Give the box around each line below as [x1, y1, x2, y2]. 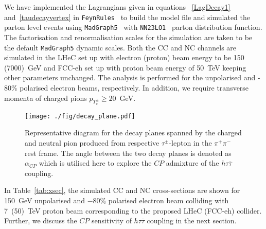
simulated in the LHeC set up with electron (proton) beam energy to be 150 [4, 52, 244, 63]
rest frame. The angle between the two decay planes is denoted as [25, 147, 232, 158]
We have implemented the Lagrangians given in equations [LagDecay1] [4, 2, 230, 12]
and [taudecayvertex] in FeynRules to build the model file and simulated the [4, 11, 250, 22]
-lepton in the [169, 137, 212, 148]
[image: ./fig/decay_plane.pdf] [25, 112, 135, 120]
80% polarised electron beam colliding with [93, 195, 229, 205]
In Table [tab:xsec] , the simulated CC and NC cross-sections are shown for [4, 185, 240, 196]
